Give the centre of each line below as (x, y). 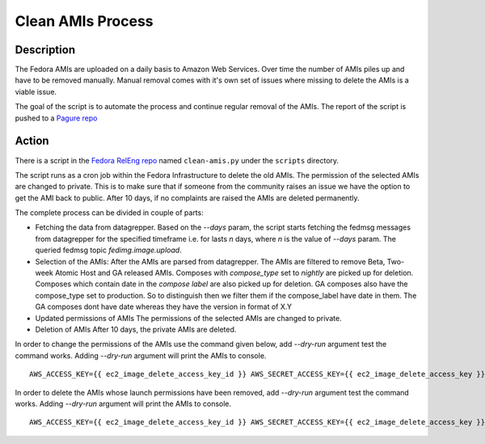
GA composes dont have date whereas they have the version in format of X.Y (164, 307)
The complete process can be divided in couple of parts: (109, 213)
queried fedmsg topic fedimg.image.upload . (108, 250)
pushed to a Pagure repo (56, 118)
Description (45, 50)
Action (32, 141)
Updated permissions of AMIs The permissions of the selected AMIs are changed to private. (189, 318)
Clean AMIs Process (84, 21)
